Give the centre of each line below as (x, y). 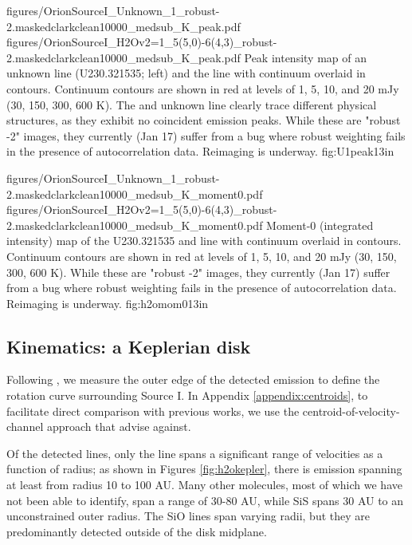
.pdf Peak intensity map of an (294, 57)
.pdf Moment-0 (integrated (308, 225)
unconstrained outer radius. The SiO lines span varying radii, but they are (188, 516)
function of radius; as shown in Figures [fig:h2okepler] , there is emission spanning (204, 469)
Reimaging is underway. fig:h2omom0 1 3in (108, 303)
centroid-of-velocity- (351, 411)
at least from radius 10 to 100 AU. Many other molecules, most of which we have (204, 485)
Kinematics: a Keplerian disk (129, 346)
